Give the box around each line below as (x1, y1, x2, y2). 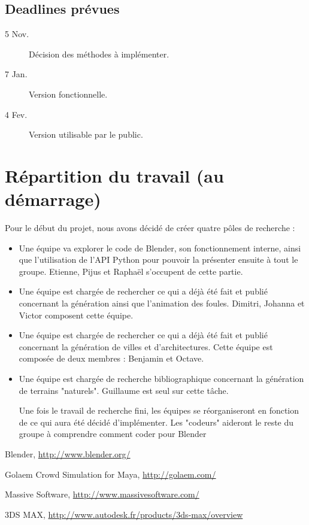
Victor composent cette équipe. (19, 308, 134, 321)
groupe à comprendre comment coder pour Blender (19, 427, 207, 440)
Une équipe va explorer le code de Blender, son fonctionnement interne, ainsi (19, 241, 301, 254)
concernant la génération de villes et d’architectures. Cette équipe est (19, 340, 273, 353)
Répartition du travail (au (5, 163, 224, 187)
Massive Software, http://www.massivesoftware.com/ (5, 488, 199, 500)
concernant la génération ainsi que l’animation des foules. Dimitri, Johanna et (19, 297, 305, 309)
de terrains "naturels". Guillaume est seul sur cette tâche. (19, 384, 229, 396)
